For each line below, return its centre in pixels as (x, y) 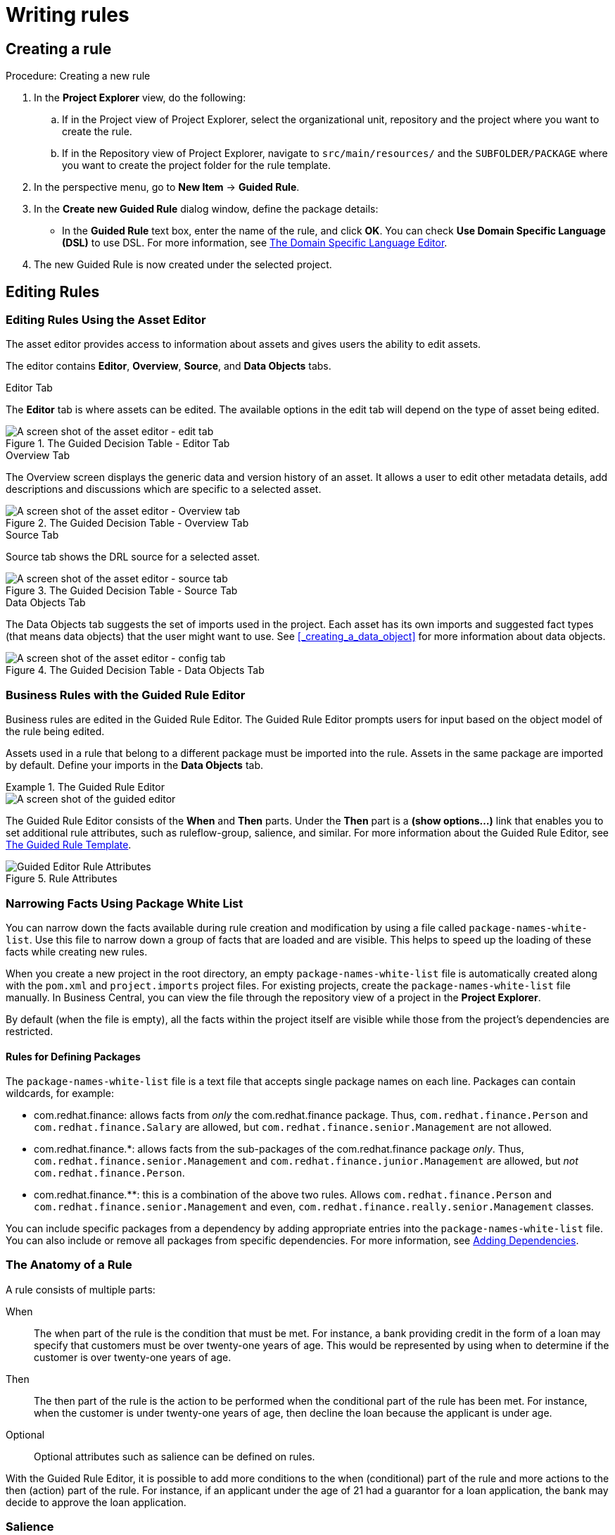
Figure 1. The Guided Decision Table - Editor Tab (118, 444)
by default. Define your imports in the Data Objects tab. (135, 765)
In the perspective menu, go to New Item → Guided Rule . (167, 187)
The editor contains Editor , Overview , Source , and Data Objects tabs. (169, 366)
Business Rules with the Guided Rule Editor (126, 695)
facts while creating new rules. (77, 951)
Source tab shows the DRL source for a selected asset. (133, 557)
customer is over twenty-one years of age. (133, 1357)
